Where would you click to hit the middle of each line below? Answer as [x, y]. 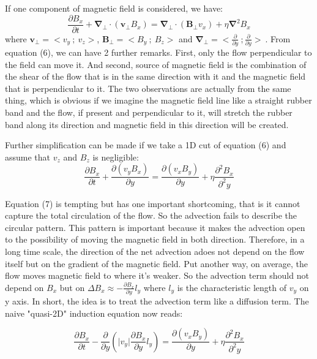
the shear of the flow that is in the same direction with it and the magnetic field [155, 76]
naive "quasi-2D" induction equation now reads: [94, 313]
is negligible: [116, 157]
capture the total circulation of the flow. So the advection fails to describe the [151, 215]
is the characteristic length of [232, 287]
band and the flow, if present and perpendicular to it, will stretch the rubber [149, 112]
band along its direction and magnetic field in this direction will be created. [147, 124]
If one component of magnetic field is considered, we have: [114, 8]
